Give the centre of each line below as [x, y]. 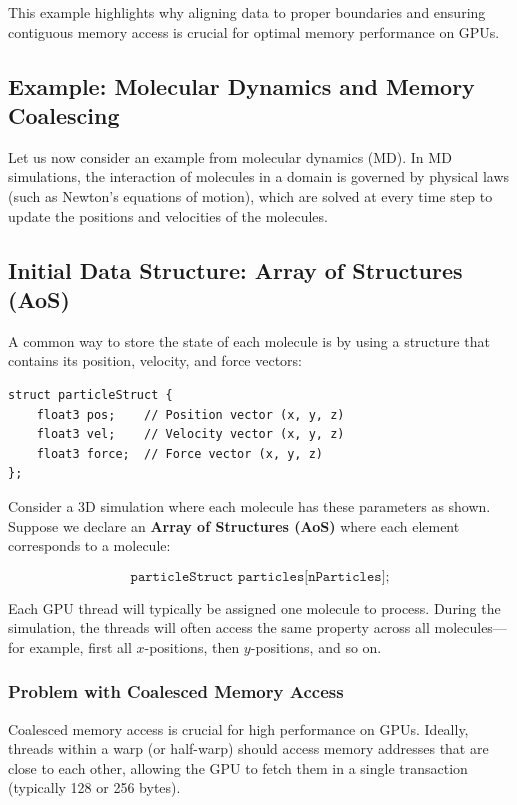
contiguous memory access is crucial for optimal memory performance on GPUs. [254, 31]
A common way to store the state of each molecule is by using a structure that [249, 340]
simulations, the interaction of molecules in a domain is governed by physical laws [259, 176]
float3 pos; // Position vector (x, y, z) [190, 414]
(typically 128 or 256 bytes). [94, 787]
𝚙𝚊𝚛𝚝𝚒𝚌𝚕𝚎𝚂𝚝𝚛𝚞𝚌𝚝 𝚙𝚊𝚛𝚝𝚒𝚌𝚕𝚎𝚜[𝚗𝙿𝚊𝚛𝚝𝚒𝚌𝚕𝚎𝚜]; [260, 576]
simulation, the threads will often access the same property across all [219, 627]
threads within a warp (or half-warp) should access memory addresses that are [248, 748]
